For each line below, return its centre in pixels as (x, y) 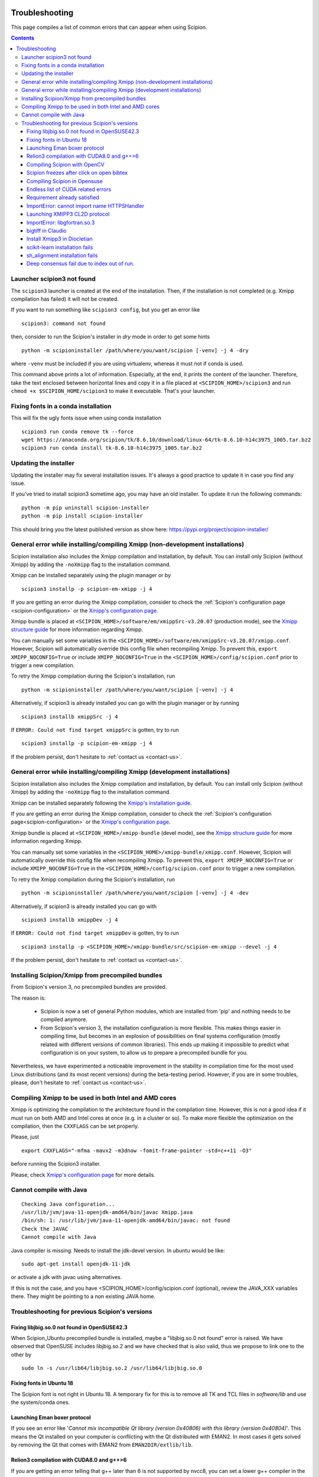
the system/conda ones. (40, 1402)
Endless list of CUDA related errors (69, 189)
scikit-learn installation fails (60, 247)
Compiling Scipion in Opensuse (65, 181)
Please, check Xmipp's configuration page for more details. (83, 1175)
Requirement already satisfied (63, 197)
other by (21, 1354)
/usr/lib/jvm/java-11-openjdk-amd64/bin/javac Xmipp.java (107, 1212)
